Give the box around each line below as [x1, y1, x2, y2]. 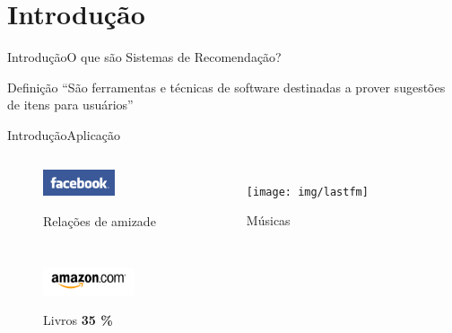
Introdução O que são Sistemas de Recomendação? [7, 48, 282, 66]
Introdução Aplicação [7, 125, 121, 144]
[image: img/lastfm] [246, 185, 369, 198]
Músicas [246, 211, 291, 230]
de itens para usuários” [7, 95, 134, 114]
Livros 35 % [43, 311, 113, 329]
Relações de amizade [43, 212, 156, 231]
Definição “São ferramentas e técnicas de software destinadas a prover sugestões [7, 77, 446, 96]
